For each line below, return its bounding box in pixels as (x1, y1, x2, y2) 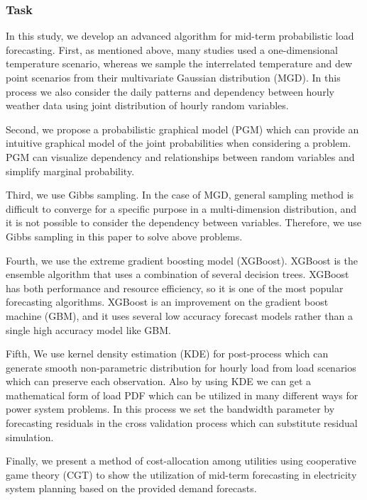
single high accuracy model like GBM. (6, 322, 171, 337)
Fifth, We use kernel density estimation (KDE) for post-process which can (6, 346, 329, 361)
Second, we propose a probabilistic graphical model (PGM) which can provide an (6, 121, 359, 136)
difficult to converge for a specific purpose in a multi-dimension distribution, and (6, 201, 357, 216)
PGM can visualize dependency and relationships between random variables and (6, 149, 355, 164)
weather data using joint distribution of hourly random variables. (6, 98, 289, 113)
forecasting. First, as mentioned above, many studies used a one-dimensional (6, 42, 338, 57)
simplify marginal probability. (6, 163, 135, 178)
